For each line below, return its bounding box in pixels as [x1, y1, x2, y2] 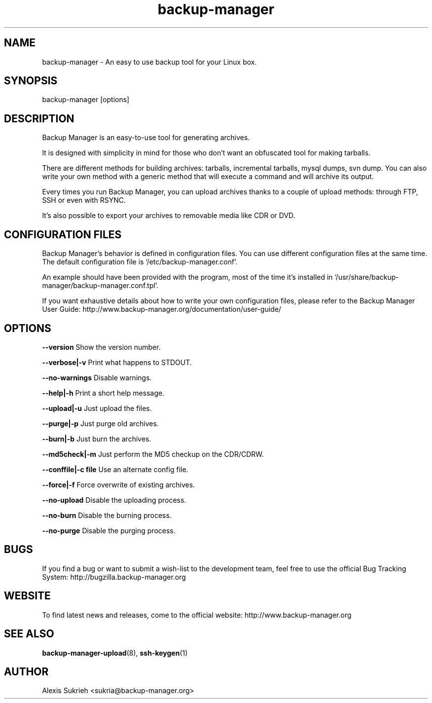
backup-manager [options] [42, 95, 130, 104]
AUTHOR [4, 665, 49, 678]
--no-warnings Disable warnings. [42, 373, 152, 382]
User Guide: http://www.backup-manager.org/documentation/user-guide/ [42, 305, 282, 314]
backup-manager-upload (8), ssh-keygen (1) [42, 648, 188, 657]
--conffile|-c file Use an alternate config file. [42, 465, 188, 474]
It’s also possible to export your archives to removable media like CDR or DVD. [42, 211, 295, 220]
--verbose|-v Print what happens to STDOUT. [42, 358, 192, 367]
